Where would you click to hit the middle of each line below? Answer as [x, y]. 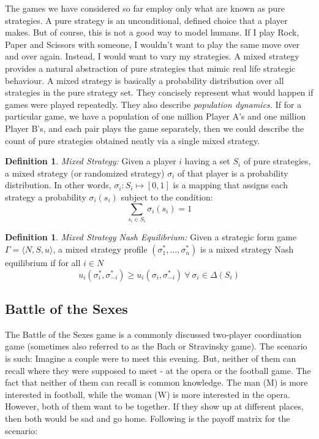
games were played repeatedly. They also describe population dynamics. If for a [153, 104]
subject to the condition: [167, 197]
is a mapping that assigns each [230, 185]
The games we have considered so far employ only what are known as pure [145, 8]
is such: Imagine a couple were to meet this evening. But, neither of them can [151, 358]
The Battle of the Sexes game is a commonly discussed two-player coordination [153, 334]
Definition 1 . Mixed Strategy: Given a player [91, 161]
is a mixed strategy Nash [247, 249]
